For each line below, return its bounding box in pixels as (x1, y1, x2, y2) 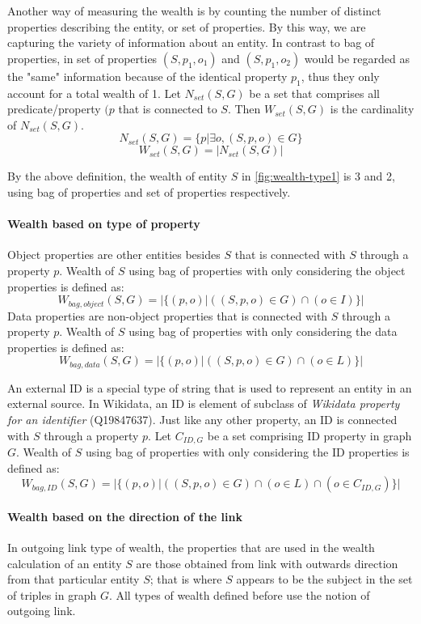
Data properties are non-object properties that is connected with (7, 307, 328, 324)
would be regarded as (304, 49, 410, 66)
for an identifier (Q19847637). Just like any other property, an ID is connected (7, 411, 398, 427)
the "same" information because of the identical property (7, 67, 288, 84)
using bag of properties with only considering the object (128, 261, 406, 278)
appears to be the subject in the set (236, 571, 413, 588)
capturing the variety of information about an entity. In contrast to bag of (7, 34, 375, 51)
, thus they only (301, 67, 380, 84)
